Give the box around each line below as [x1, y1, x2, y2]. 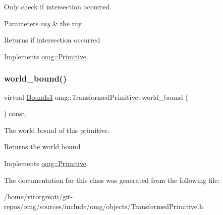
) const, [4, 108, 27, 119]
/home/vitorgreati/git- [4, 191, 73, 202]
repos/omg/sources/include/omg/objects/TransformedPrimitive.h [4, 201, 203, 211]
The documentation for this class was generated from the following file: [4, 174, 220, 185]
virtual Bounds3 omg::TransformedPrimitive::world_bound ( [4, 91, 188, 102]
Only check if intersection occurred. [4, 1, 111, 11]
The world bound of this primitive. [4, 125, 110, 135]
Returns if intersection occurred [4, 35, 100, 45]
